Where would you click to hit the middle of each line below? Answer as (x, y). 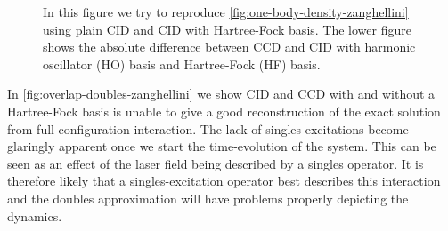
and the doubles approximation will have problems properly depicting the (208, 198)
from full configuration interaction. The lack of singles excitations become (208, 128)
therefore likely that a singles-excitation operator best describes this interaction (224, 181)
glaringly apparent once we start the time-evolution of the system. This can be (222, 146)
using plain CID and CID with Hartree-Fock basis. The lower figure (227, 29)
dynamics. (35, 215)
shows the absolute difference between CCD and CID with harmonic (229, 47)
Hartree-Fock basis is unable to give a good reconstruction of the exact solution (224, 111)
